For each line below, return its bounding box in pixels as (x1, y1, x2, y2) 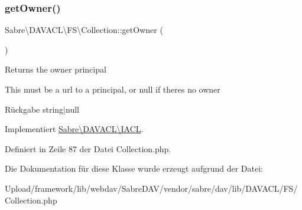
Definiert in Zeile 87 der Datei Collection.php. (5, 142, 171, 155)
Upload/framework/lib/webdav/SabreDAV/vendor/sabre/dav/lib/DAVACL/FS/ (5, 182, 298, 194)
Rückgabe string (5, 103, 64, 115)
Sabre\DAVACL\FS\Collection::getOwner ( (5, 24, 163, 36)
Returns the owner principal (5, 63, 106, 76)
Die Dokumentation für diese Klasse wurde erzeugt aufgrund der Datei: (5, 162, 263, 175)
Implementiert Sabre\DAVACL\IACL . (5, 123, 144, 135)
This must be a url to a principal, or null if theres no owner (5, 83, 220, 95)
